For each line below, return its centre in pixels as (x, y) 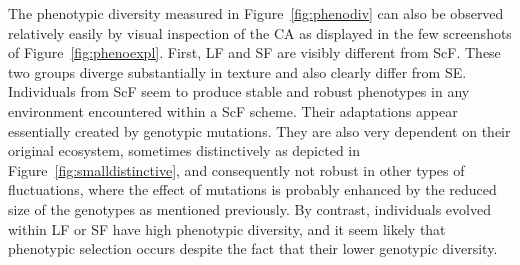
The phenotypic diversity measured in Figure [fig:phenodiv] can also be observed (256, 13)
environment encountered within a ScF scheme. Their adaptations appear (233, 110)
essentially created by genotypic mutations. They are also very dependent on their (259, 130)
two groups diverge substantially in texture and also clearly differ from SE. (237, 71)
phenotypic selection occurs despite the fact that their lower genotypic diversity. (253, 248)
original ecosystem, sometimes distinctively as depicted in (184, 150)
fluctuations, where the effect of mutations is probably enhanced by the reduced (252, 189)
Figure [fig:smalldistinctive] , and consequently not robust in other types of (236, 169)
